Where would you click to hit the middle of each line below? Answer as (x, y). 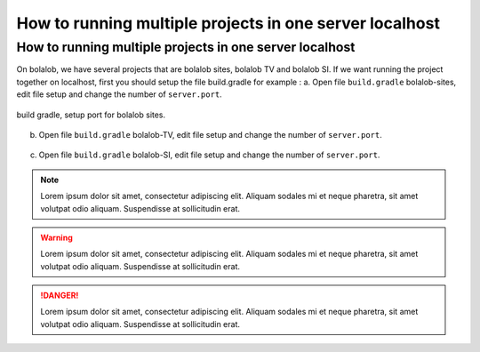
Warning (56, 237)
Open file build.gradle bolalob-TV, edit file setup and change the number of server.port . (210, 134)
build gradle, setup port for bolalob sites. (91, 115)
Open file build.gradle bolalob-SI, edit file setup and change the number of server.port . (209, 155)
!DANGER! (60, 296)
